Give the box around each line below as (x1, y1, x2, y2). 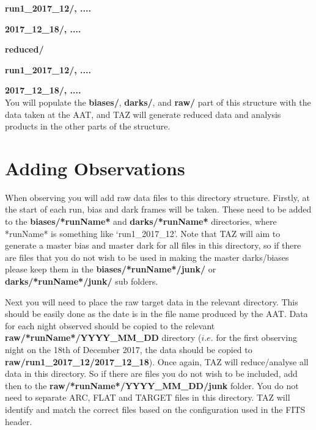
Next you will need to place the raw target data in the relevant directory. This (5, 295, 298, 308)
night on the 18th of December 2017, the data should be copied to (5, 343, 252, 355)
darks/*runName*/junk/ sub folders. (5, 275, 158, 288)
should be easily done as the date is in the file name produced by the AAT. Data (5, 307, 308, 320)
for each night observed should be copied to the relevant (5, 319, 215, 332)
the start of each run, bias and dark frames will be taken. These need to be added (5, 203, 312, 216)
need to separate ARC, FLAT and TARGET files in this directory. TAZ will (5, 391, 290, 404)
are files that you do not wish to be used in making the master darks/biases (5, 250, 289, 263)
